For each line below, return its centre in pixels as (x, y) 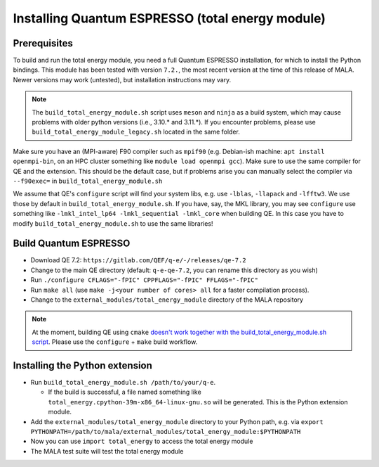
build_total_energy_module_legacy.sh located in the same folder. (136, 132)
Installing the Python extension (82, 365)
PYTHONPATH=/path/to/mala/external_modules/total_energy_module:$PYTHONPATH (166, 432)
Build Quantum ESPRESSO (72, 244)
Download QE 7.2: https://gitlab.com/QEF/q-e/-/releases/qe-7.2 (138, 260)
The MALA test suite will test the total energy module (107, 451)
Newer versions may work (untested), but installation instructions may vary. (122, 79)
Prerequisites (43, 43)
